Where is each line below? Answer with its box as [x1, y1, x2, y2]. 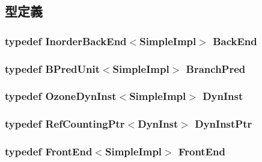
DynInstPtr [195, 116, 252, 131]
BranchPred [186, 61, 246, 76]
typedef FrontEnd [5, 144, 93, 159]
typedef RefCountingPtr [5, 116, 125, 131]
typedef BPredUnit [5, 61, 100, 76]
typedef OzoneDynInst [5, 89, 117, 104]
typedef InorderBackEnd [5, 33, 127, 48]
